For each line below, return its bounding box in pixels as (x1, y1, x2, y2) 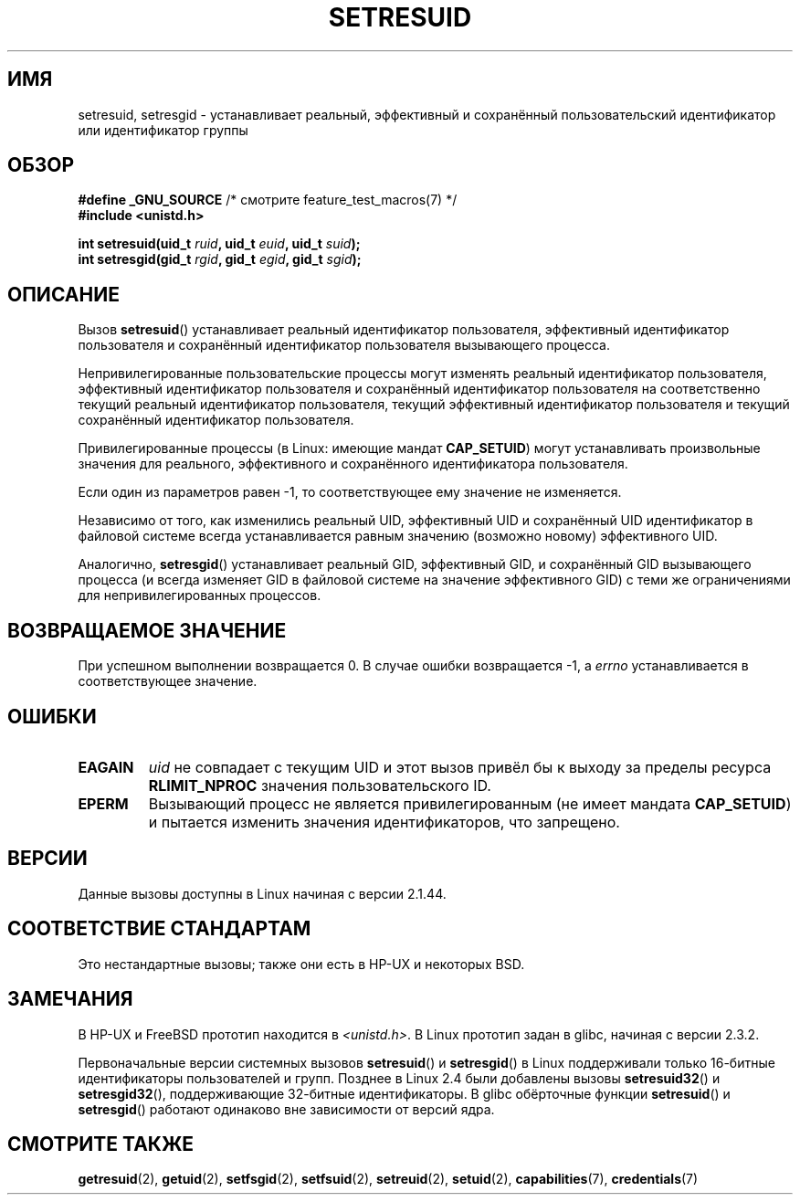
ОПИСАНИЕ (7, 282, 120, 306)
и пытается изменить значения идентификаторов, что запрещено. (148, 812, 620, 831)
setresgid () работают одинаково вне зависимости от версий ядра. (78, 1101, 495, 1117)
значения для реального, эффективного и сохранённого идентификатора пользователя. (78, 456, 628, 472)
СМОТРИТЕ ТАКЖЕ (7, 1132, 195, 1155)
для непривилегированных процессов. (78, 587, 321, 604)
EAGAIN (78, 757, 134, 776)
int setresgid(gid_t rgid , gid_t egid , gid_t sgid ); (78, 251, 362, 268)
